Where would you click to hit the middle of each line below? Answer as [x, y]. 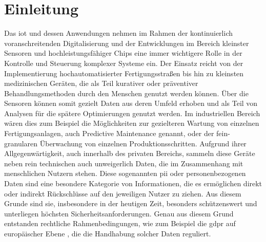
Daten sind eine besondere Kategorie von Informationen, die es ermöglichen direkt [133, 183]
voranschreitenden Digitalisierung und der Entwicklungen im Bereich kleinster [127, 43]
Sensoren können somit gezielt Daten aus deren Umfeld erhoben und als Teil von [131, 103]
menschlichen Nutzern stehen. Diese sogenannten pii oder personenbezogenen [125, 173]
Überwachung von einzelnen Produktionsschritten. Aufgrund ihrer [143, 143]
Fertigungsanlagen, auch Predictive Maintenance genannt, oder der [109, 133]
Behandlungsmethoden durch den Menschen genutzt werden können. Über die [126, 93]
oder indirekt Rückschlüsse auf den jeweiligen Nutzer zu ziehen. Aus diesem [123, 193]
